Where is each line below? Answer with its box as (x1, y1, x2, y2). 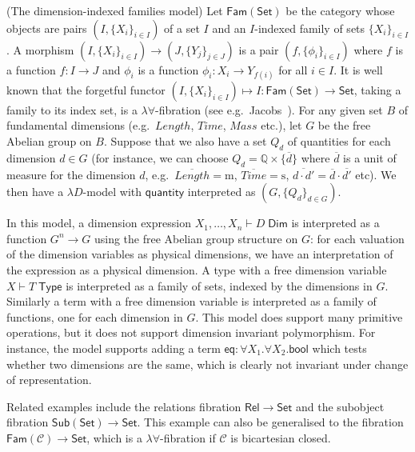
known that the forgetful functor (6, 81, 166, 98)
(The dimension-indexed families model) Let (6, 2, 223, 18)
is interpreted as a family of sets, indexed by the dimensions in (66, 277, 373, 294)
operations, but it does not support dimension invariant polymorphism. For (6, 324, 376, 341)
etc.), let (261, 117, 302, 134)
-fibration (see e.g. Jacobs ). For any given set (155, 101, 383, 118)
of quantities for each (287, 132, 391, 149)
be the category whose (285, 2, 395, 18)
